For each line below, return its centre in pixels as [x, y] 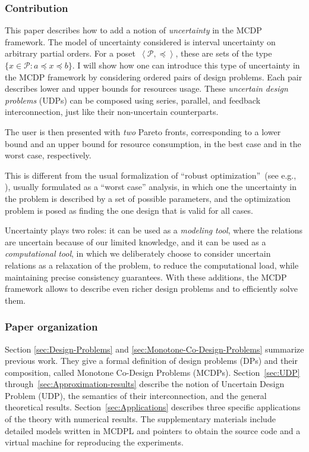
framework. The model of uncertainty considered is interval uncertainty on [140, 41]
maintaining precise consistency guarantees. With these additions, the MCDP [146, 277]
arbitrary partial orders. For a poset [70, 53]
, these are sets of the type [224, 53]
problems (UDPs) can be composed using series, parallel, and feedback [133, 100]
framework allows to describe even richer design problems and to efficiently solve [151, 289]
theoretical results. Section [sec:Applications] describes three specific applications [153, 407]
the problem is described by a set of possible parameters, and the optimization [148, 198]
